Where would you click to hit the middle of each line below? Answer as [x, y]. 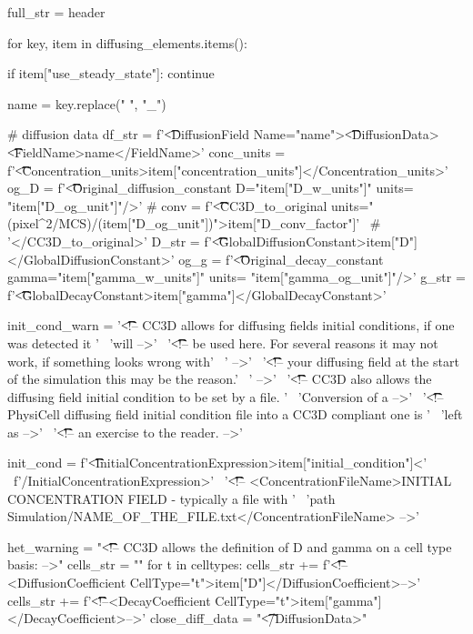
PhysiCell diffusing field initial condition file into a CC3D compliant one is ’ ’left [235, 414]
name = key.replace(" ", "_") [87, 103]
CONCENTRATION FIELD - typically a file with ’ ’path [171, 498]
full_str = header [56, 12]
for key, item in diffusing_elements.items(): [127, 42]
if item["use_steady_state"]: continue [111, 73]
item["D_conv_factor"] [292, 223]
